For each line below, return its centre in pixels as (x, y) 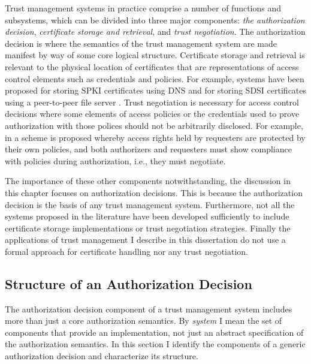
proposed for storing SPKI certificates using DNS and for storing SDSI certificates (156, 90)
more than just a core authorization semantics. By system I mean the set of (144, 321)
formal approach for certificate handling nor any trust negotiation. (126, 251)
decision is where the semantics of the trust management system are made (141, 43)
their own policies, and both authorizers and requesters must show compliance (148, 149)
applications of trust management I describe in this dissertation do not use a (145, 240)
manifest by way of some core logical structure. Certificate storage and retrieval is (155, 55)
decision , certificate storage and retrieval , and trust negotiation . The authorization (155, 31)
